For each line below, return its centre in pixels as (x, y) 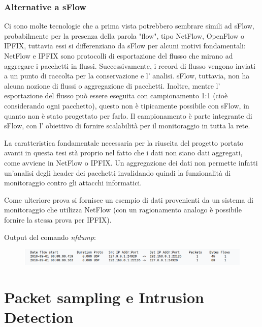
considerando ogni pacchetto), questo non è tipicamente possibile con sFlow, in (127, 105)
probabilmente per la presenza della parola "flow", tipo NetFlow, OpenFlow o (124, 35)
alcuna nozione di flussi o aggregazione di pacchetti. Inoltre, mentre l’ (112, 85)
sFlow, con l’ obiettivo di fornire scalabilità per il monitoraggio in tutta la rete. (127, 126)
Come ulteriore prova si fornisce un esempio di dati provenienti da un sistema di (129, 199)
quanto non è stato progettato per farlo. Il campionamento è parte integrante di (128, 115)
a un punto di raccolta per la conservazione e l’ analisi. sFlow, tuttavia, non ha (127, 76)
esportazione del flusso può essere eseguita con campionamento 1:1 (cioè (116, 96)
